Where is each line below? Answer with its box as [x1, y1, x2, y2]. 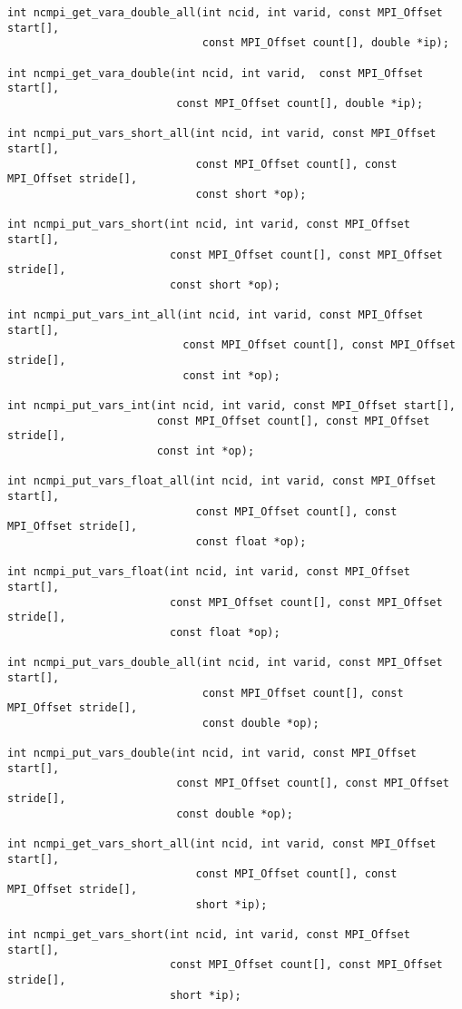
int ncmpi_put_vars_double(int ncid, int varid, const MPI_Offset [7, 747, 418, 760]
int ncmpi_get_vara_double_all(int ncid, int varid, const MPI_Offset [7, 6, 443, 19]
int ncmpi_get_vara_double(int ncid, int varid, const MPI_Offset [7, 66, 424, 80]
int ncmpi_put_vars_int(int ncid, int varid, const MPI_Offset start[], [7, 399, 456, 413]
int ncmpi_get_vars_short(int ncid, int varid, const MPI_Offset [7, 928, 410, 942]
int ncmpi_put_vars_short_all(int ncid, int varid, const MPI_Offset [7, 127, 437, 141]
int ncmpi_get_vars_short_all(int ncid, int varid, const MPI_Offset [7, 838, 437, 851]
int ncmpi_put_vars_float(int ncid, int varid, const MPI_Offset [7, 565, 410, 579]
